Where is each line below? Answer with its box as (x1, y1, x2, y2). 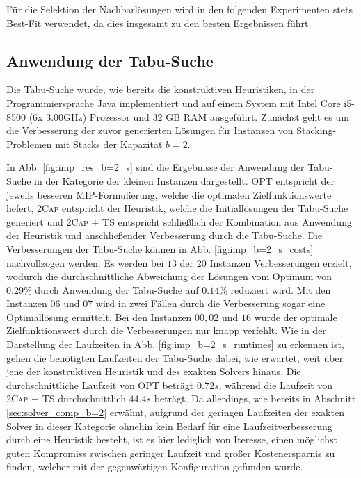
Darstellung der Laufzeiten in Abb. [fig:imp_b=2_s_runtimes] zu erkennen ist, (6, 337, 344, 352)
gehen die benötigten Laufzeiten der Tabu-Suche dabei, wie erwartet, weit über (6, 350, 344, 365)
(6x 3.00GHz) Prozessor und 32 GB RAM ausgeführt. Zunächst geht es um (29, 109, 349, 124)
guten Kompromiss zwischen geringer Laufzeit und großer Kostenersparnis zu (6, 445, 335, 460)
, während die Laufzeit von (218, 377, 333, 392)
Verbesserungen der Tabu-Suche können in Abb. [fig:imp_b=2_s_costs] (6, 241, 314, 256)
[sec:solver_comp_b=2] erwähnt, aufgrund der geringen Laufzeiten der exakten (6, 405, 344, 420)
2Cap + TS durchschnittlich (6, 391, 126, 406)
